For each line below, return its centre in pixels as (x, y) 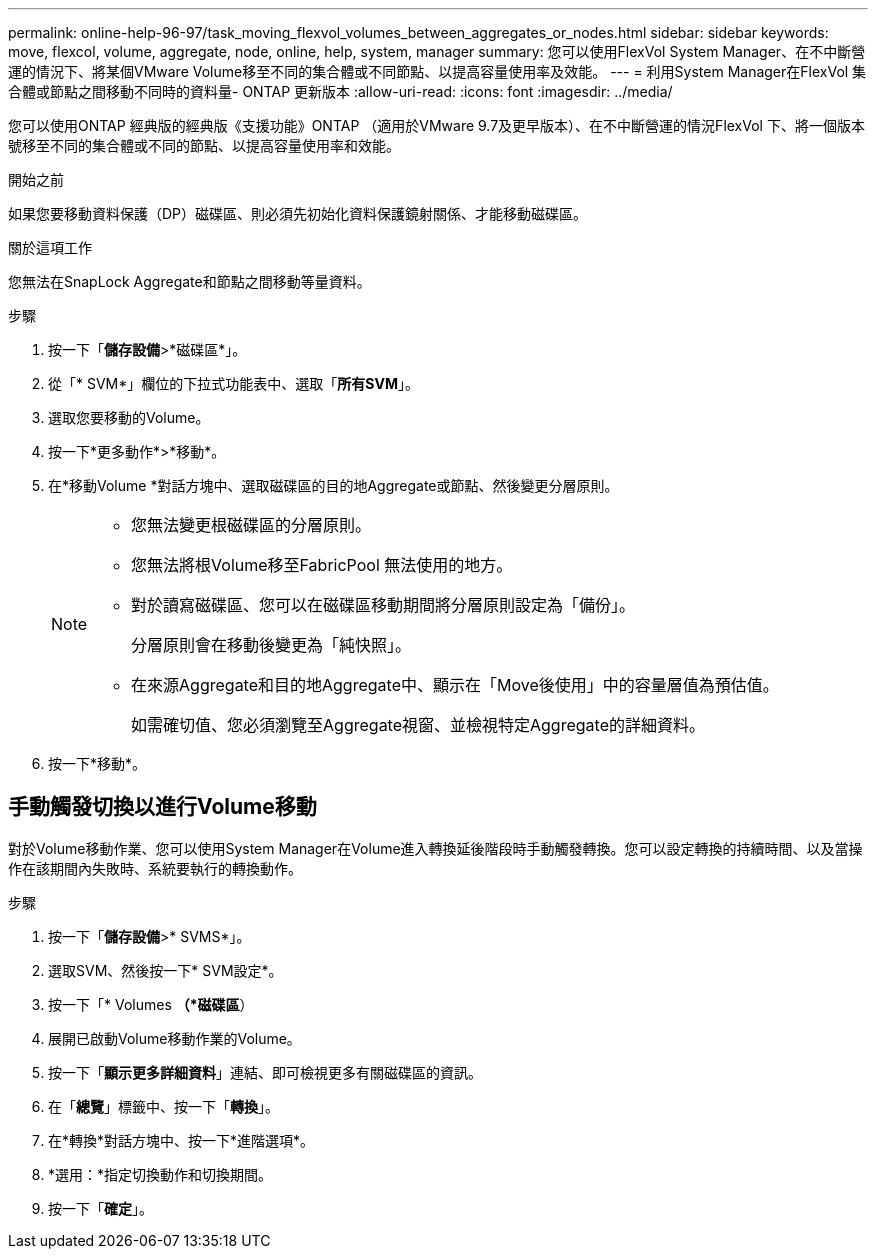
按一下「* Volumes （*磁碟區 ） (151, 1004)
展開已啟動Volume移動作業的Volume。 (174, 1038)
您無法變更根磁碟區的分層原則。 (251, 525)
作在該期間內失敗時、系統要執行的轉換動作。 (155, 868)
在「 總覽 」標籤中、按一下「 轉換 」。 (163, 1106)
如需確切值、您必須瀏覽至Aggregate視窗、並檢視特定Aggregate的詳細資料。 (418, 725)
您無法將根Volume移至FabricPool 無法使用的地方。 (322, 565)
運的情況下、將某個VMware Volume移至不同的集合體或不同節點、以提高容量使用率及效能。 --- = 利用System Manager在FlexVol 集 (437, 71)
